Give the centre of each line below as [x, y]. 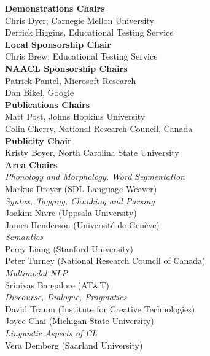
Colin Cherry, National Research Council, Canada [99, 128]
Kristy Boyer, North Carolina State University [92, 153]
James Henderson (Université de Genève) [82, 224]
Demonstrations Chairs [55, 8]
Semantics [24, 237]
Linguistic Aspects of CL [51, 333]
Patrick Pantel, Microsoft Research [71, 80]
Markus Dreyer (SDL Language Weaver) [81, 188]
